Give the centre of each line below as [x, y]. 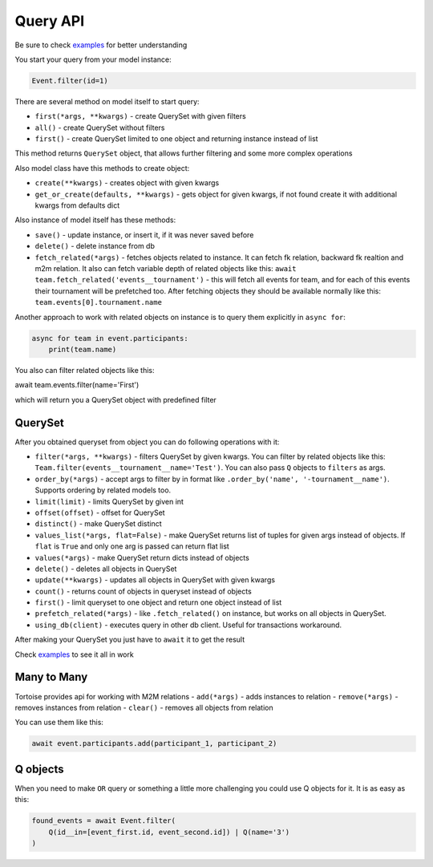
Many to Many [51, 677]
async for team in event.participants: [110, 338]
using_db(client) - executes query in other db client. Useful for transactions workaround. [188, 625]
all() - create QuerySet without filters [100, 128]
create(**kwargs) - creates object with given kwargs [127, 183]
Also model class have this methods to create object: [102, 168]
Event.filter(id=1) [70, 81]
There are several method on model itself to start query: [107, 101]
